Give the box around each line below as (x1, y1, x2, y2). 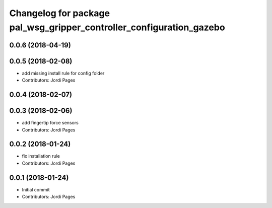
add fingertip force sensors (22, 120, 79, 126)
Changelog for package (9, 8, 110, 19)
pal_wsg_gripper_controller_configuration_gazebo (9, 22, 225, 33)
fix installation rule (22, 153, 60, 159)
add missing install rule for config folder (22, 70, 105, 76)
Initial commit (22, 186, 50, 192)
